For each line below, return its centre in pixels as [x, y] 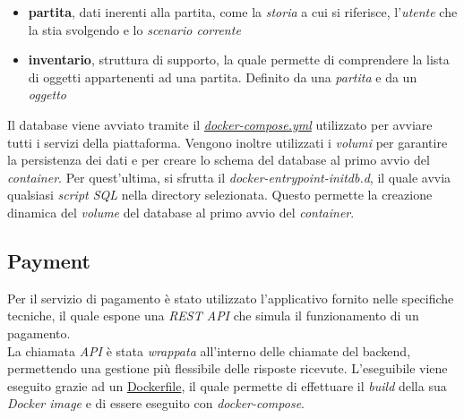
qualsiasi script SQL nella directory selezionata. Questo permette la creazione [220, 195]
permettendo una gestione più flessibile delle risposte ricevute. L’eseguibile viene [228, 368]
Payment [49, 260]
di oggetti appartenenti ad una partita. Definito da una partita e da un [223, 77]
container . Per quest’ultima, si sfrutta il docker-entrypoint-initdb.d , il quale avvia [229, 177]
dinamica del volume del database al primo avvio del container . [181, 212]
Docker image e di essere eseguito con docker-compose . [156, 403]
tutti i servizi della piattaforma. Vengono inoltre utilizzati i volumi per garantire [228, 142]
